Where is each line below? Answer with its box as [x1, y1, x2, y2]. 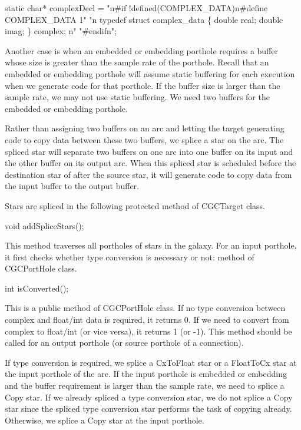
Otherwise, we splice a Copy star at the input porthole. [5, 414, 204, 426]
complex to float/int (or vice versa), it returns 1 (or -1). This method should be [5, 325, 292, 337]
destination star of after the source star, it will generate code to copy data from [5, 168, 292, 180]
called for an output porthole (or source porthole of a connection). [5, 336, 244, 349]
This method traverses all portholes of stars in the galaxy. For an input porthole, [5, 239, 297, 252]
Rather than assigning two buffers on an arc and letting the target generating [5, 122, 285, 134]
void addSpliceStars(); [5, 219, 84, 231]
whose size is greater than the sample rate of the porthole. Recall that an [5, 56, 269, 68]
